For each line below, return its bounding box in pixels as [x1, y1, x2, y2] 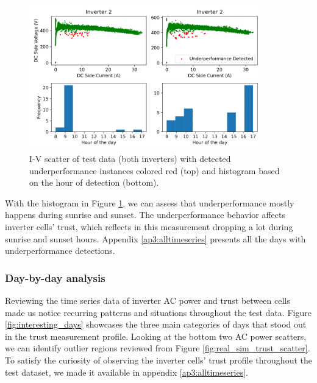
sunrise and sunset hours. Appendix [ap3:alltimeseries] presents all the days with [5, 232, 306, 245]
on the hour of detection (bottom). [29, 176, 159, 189]
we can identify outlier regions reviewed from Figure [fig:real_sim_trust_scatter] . [5, 342, 310, 354]
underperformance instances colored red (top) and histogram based [29, 164, 280, 177]
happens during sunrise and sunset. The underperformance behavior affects [5, 208, 286, 221]
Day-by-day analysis [5, 270, 105, 285]
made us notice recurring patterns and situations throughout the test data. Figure [5, 306, 312, 318]
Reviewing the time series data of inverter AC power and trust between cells [5, 294, 290, 307]
